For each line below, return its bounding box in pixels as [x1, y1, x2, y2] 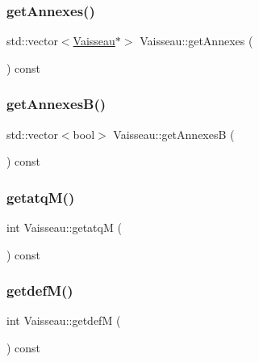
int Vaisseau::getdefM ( [6, 312, 121, 329]
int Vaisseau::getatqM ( [6, 219, 122, 236]
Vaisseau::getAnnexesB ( [113, 125, 235, 142]
